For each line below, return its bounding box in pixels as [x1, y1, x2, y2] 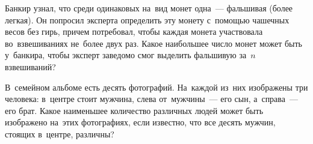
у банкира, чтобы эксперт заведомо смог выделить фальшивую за [5, 49, 247, 61]
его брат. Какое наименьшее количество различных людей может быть [5, 104, 264, 116]
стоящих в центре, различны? [5, 127, 114, 140]
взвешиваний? [5, 60, 56, 73]
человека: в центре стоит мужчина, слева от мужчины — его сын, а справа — [5, 92, 298, 105]
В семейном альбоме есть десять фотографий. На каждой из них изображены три [5, 80, 308, 93]
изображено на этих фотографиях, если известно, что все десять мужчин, [5, 116, 276, 128]
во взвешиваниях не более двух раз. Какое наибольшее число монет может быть [5, 37, 302, 49]
